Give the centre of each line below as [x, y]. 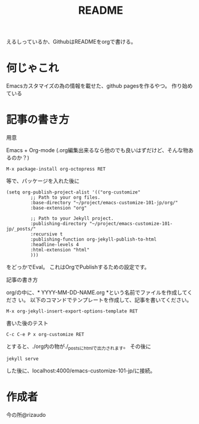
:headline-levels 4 [55, 245]
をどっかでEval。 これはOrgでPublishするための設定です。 [78, 267]
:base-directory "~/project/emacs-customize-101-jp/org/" [104, 203]
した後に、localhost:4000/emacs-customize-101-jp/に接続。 [81, 370]
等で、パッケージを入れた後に [43, 181]
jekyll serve [22, 359]
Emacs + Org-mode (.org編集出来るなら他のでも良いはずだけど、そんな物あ [100, 150]
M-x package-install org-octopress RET [56, 169]
